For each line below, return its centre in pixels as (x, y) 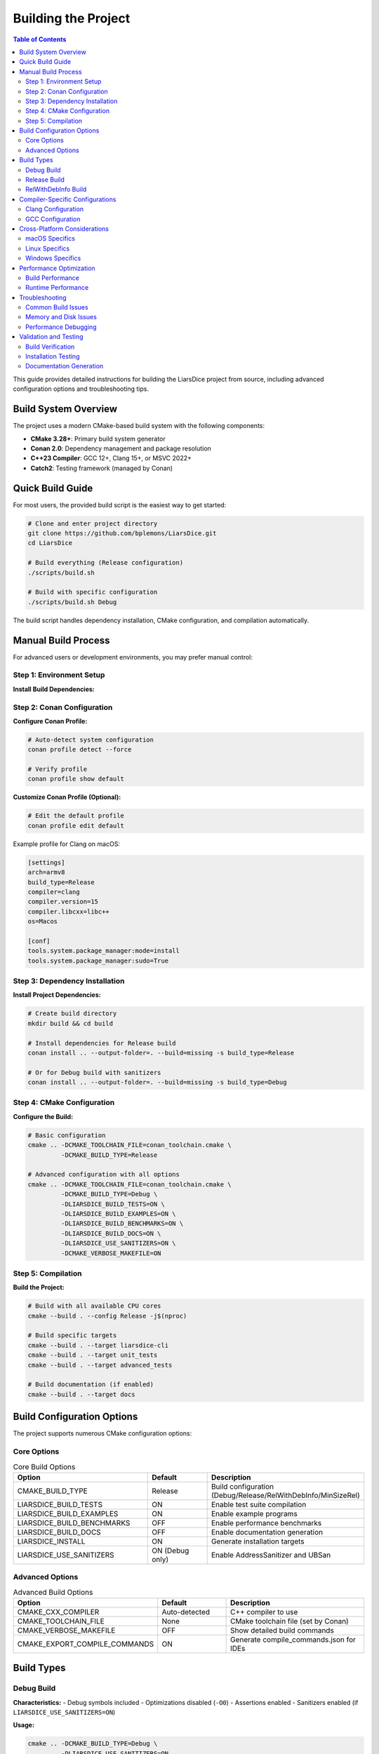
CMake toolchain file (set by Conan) (289, 1621)
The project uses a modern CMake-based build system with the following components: (139, 426)
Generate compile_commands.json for (293, 1640)
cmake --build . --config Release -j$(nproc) (107, 1316)
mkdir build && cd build (71, 1023)
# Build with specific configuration (93, 592)
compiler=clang (54, 892)
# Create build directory (72, 1013)
